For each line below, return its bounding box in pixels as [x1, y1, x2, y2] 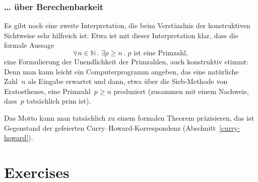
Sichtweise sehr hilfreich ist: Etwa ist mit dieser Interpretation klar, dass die [4, 30, 238, 40]
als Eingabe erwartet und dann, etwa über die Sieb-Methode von [28, 76, 228, 86]
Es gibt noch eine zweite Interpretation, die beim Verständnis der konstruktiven [4, 20, 250, 31]
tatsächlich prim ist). [26, 96, 91, 106]
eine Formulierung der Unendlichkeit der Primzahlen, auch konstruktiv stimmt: [4, 56, 248, 66]
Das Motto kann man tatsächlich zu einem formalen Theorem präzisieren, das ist [4, 112, 254, 123]
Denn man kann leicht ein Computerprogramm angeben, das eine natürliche [4, 66, 239, 76]
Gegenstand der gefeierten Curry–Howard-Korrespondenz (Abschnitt [4, 122, 216, 133]
